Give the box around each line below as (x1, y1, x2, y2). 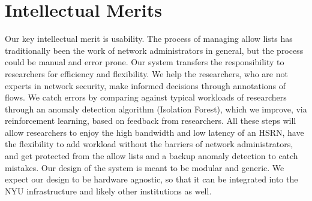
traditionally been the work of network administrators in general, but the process (5, 44, 304, 56)
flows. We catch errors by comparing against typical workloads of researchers (5, 91, 287, 103)
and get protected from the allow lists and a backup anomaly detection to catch (5, 150, 298, 162)
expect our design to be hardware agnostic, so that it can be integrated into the (5, 173, 298, 185)
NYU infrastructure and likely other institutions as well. (5, 184, 212, 197)
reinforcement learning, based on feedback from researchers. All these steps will (5, 114, 296, 127)
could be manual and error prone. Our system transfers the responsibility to (5, 56, 284, 68)
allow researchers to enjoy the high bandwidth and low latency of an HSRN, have (5, 126, 304, 138)
